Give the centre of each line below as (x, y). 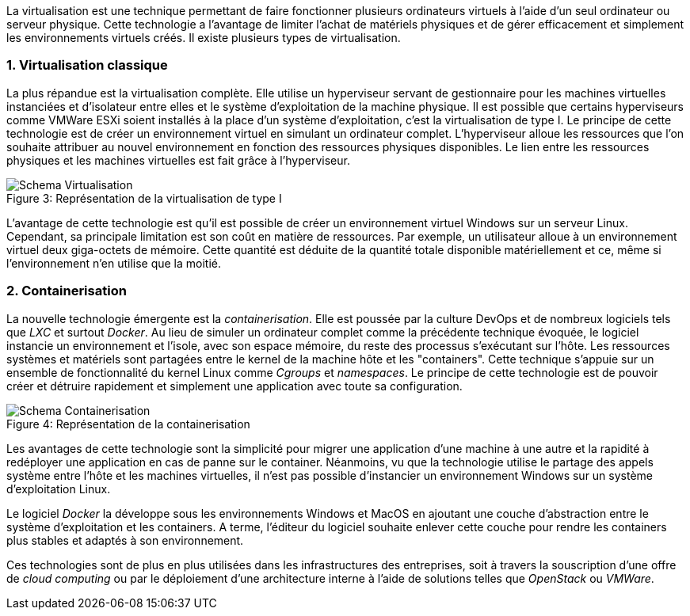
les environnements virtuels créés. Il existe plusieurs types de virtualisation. (204, 38)
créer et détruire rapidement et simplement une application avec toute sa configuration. (234, 386)
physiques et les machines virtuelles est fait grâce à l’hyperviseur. (178, 160)
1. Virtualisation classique (87, 65)
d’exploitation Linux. (59, 489)
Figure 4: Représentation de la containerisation (128, 424)
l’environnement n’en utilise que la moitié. (114, 263)
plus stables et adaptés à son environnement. (125, 540)
